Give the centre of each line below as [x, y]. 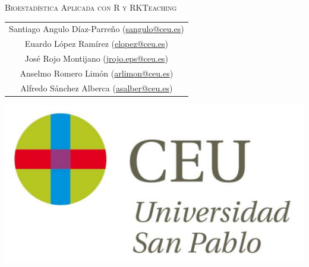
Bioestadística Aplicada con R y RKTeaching [91, 7]
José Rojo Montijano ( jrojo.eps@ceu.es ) [96, 58]
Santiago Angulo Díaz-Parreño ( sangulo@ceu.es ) [97, 29]
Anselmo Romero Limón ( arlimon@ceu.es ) [97, 73]
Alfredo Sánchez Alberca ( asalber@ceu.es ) [97, 88]
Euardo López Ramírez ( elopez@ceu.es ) [96, 44]
